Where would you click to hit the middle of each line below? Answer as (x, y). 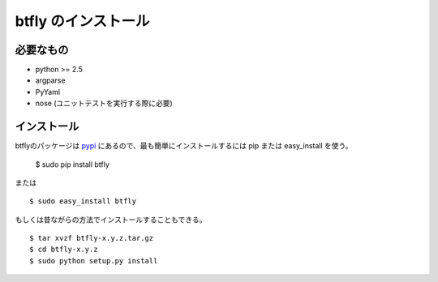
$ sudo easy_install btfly (83, 201)
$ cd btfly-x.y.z (64, 250)
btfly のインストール (82, 21)
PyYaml (48, 92)
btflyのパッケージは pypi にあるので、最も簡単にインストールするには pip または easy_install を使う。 (184, 146)
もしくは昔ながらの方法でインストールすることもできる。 (111, 220)
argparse (50, 80)
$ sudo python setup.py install (94, 261)
